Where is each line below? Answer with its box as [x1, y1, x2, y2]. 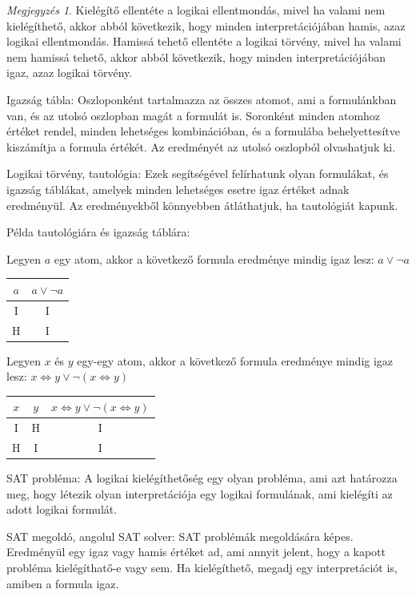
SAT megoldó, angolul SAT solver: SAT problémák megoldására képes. [6, 527, 354, 544]
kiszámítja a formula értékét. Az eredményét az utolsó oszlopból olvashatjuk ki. [6, 138, 396, 155]
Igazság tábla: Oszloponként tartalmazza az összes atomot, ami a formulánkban [6, 91, 397, 107]
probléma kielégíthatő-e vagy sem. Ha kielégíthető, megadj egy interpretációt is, [6, 559, 398, 576]
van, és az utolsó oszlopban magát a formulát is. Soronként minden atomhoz [6, 107, 381, 123]
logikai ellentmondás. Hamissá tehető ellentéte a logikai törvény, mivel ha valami [6, 33, 402, 50]
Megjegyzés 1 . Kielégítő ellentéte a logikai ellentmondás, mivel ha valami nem [6, 2, 386, 18]
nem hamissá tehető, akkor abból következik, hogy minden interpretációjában [6, 48, 386, 65]
